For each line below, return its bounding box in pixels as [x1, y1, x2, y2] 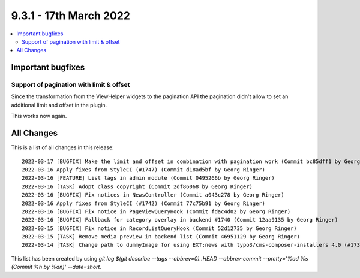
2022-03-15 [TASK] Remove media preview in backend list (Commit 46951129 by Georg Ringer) [22, 234, 300, 240]
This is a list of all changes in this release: [11, 144, 114, 151]
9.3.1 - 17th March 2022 [11, 9, 130, 22]
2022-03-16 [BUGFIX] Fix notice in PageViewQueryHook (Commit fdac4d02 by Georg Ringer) [22, 208, 291, 215]
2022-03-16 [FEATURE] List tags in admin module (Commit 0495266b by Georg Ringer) [22, 174, 275, 182]
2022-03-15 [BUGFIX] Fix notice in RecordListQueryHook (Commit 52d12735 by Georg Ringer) [22, 225, 297, 232]
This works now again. [11, 113, 67, 120]
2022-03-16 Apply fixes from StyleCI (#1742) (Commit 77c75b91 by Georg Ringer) [22, 200, 266, 207]
